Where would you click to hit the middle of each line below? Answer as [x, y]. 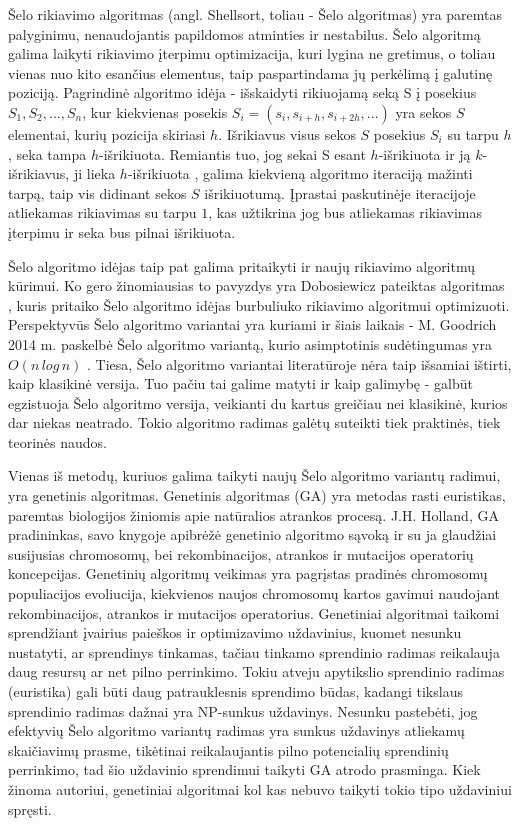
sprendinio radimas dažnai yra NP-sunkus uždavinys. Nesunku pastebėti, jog [243, 710]
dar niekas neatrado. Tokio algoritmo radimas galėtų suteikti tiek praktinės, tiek [254, 422]
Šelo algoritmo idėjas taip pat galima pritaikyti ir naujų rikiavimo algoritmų [242, 265]
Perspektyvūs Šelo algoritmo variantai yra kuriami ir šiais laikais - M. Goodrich [252, 324]
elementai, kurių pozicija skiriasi [107, 133]
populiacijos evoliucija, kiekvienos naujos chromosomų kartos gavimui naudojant [254, 593]
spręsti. [30, 808]
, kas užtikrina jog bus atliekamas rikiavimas [345, 212]
